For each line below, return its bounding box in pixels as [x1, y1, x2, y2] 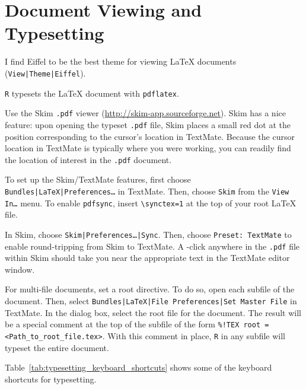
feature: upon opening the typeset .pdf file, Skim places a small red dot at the [5, 118, 291, 130]
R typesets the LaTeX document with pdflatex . [5, 87, 179, 99]
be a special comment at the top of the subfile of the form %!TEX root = [5, 318, 269, 330]
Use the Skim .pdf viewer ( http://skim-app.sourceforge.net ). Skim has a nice [5, 107, 286, 119]
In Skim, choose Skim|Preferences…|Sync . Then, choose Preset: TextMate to [5, 228, 292, 240]
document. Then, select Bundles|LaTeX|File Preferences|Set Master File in [5, 294, 297, 307]
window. [5, 263, 35, 275]
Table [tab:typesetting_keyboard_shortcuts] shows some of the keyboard [5, 361, 272, 374]
